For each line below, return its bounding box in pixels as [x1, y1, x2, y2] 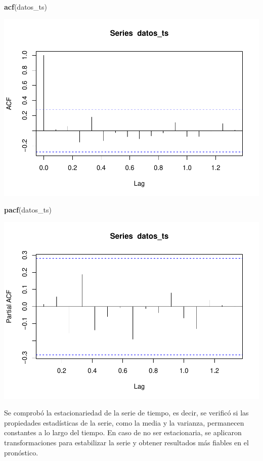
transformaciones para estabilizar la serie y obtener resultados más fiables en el [4, 437, 249, 447]
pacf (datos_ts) [4, 204, 52, 215]
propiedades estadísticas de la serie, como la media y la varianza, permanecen [4, 417, 244, 428]
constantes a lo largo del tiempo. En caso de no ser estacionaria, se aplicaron [4, 427, 242, 438]
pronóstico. [4, 447, 38, 457]
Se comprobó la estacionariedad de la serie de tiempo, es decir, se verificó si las [4, 407, 249, 418]
